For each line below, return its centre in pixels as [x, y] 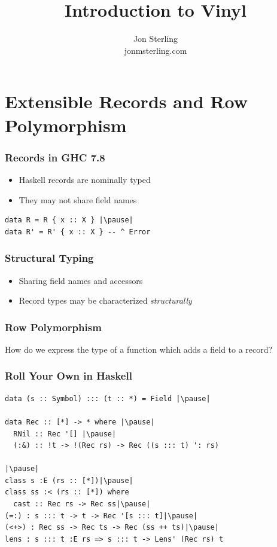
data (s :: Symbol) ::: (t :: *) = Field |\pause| [108, 398]
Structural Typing [49, 258]
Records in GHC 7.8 [55, 157]
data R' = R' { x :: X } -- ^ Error [78, 232]
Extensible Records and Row [127, 101]
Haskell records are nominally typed [85, 179]
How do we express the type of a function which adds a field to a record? [139, 349]
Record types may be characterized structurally [105, 300]
